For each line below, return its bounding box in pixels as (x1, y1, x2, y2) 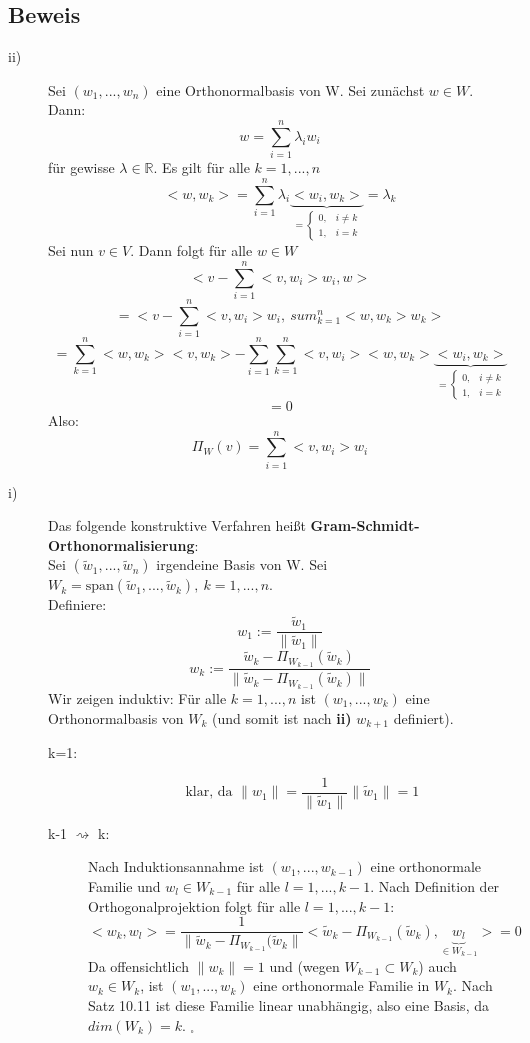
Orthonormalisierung (48, 534, 195, 555)
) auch (418, 955, 457, 976)
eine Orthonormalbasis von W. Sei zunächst (156, 79, 425, 100)
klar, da (185, 785, 233, 800)
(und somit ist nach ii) (212, 707, 352, 728)
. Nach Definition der (370, 875, 500, 896)
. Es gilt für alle (153, 157, 250, 178)
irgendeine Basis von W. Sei (156, 554, 328, 575)
